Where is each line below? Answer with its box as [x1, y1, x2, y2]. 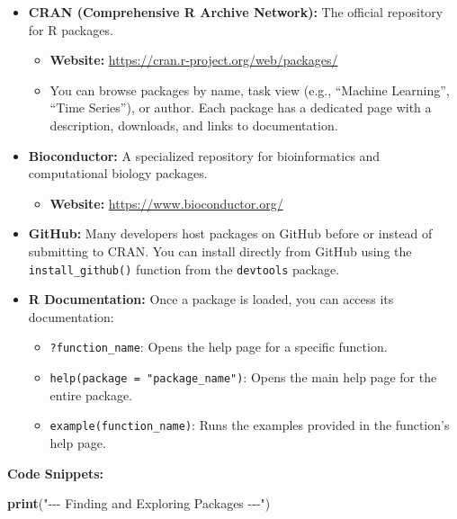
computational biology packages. [28, 164, 208, 183]
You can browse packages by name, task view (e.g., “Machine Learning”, [49, 80, 450, 99]
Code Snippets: [7, 463, 103, 482]
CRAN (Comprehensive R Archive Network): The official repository [28, 3, 444, 21]
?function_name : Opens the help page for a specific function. [49, 337, 388, 356]
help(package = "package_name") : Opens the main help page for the [49, 368, 437, 387]
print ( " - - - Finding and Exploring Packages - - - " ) [7, 494, 271, 513]
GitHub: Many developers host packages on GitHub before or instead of [28, 224, 433, 243]
